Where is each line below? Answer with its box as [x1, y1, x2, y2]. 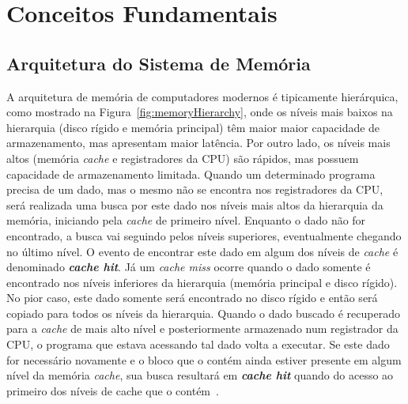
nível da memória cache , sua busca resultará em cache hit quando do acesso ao [6, 367, 394, 383]
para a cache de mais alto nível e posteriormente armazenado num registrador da [6, 320, 399, 337]
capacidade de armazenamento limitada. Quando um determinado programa [6, 165, 376, 182]
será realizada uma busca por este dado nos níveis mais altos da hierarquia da [6, 196, 383, 213]
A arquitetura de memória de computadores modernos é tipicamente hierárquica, [6, 88, 399, 104]
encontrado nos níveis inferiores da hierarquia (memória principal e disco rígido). [6, 274, 398, 290]
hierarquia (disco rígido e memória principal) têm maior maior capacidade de [6, 119, 380, 135]
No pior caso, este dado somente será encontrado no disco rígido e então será [6, 289, 378, 306]
